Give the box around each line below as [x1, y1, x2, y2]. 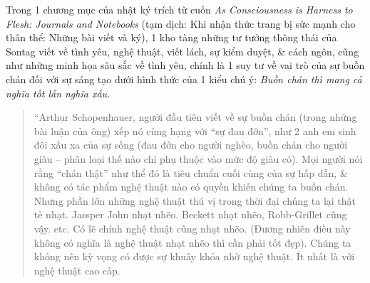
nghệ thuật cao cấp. [34, 262, 120, 277]
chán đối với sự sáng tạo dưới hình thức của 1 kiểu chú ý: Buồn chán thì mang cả [6, 71, 362, 86]
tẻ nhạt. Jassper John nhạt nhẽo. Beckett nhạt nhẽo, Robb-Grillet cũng [34, 207, 347, 222]
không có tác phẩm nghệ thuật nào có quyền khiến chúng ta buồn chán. [34, 179, 349, 194]
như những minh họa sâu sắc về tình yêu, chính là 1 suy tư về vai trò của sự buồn [6, 58, 365, 73]
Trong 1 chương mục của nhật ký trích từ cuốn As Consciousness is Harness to [6, 2, 353, 16]
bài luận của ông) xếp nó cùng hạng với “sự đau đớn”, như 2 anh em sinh [34, 123, 356, 138]
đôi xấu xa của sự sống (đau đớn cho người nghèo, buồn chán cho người [34, 137, 348, 152]
